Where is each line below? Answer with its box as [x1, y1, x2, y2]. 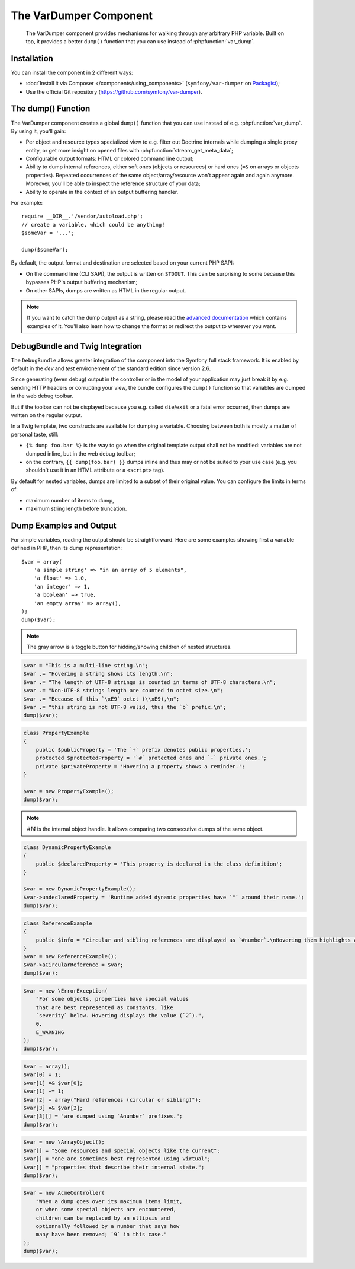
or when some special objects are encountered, [35, 1206, 177, 1213]
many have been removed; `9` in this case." [35, 1231, 167, 1238]
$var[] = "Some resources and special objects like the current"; [23, 1147, 220, 1154]
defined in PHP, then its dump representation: [11, 545, 122, 552]
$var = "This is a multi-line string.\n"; [23, 662, 149, 669]
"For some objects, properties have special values [35, 996, 189, 1003]
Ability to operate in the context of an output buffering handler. [25, 188, 179, 195]
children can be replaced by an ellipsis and [35, 1214, 170, 1222]
